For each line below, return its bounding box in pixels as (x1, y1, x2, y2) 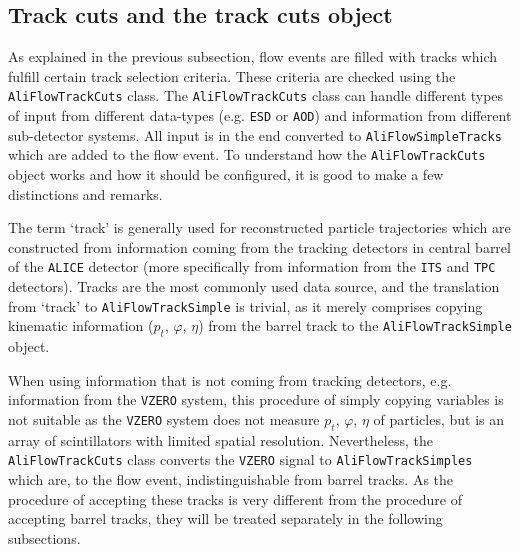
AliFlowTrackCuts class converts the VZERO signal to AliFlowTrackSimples (8, 449, 473, 470)
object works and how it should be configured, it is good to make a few (8, 164, 444, 185)
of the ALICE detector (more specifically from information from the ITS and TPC (8, 256, 496, 277)
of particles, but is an (373, 408, 505, 429)
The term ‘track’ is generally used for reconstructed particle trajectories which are (8, 217, 511, 238)
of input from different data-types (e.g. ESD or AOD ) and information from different (8, 105, 512, 126)
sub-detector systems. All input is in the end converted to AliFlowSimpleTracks (8, 124, 502, 145)
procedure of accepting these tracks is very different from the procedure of (8, 488, 462, 509)
